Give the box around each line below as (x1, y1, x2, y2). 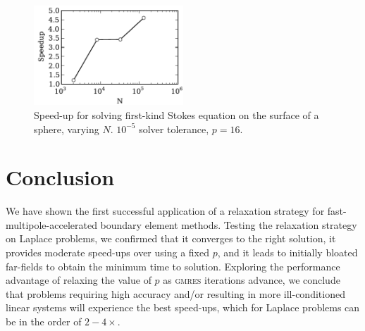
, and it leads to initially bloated (217, 245, 358, 260)
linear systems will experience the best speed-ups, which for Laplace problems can (6, 300, 360, 315)
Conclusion (6, 163, 115, 192)
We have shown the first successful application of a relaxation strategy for (6, 204, 325, 218)
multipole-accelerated (6, 217, 97, 232)
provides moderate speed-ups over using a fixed (6, 245, 209, 260)
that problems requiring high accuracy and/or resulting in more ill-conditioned (6, 286, 345, 301)
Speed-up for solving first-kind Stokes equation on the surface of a (34, 107, 319, 122)
